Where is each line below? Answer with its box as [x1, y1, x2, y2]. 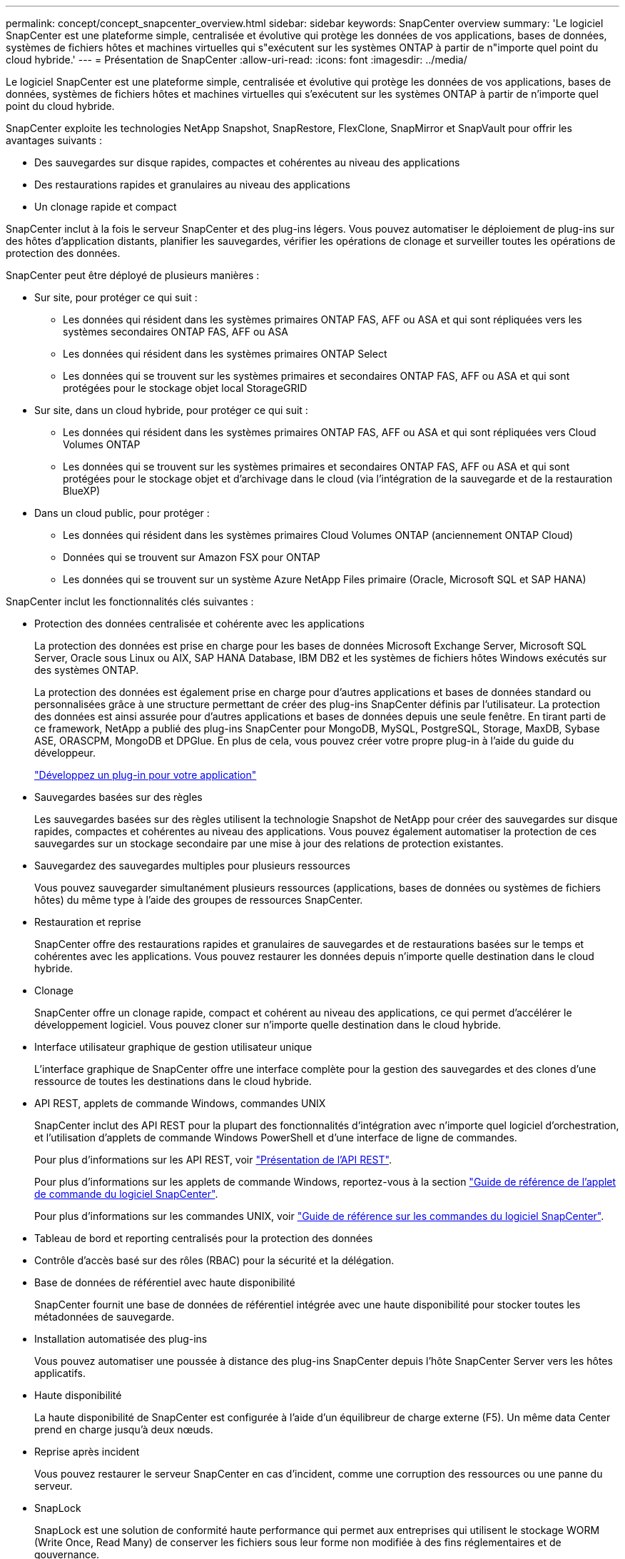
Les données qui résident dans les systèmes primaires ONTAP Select [63, 348, 387, 360]
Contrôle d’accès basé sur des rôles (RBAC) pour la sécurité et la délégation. [34, 1254, 395, 1266]
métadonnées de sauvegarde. [34, 1311, 175, 1323]
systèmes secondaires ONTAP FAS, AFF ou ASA [63, 326, 288, 338]
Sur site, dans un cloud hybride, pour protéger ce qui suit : [34, 404, 308, 416]
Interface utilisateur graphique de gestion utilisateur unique [34, 1041, 312, 1053]
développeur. [34, 747, 96, 759]
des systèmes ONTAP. [34, 664, 139, 676]
